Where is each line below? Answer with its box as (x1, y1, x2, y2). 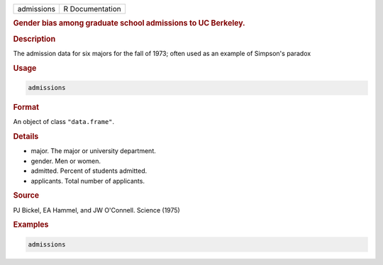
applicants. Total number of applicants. (30, 176, 145, 185)
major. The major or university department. (30, 147, 156, 155)
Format (13, 103, 39, 113)
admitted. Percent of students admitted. (30, 167, 148, 175)
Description (13, 34, 56, 44)
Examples (13, 220, 49, 230)
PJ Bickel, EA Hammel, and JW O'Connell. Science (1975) (13, 205, 180, 214)
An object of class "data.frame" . (13, 118, 115, 126)
